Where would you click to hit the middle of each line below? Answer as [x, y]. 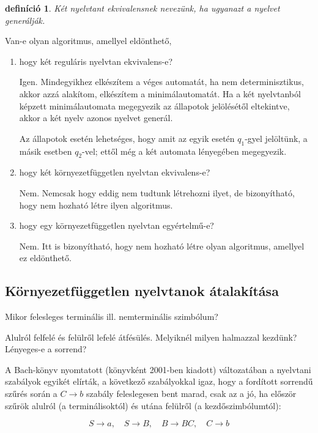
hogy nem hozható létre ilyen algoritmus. [96, 205]
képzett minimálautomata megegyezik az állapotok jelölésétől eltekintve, [154, 105]
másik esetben [46, 151]
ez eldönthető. [45, 258]
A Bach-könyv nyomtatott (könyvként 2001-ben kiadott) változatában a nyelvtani [158, 369]
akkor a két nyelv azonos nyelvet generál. [96, 118]
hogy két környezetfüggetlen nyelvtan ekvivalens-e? [115, 172]
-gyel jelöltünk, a [276, 138]
